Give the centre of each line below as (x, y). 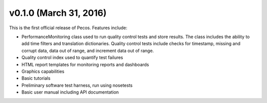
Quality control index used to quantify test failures (72, 57)
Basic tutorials (36, 78)
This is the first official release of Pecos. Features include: (68, 28)
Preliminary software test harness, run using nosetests (77, 85)
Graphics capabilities (43, 71)
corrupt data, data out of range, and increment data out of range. (88, 51)
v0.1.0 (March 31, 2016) (58, 13)
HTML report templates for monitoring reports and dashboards (85, 64)
